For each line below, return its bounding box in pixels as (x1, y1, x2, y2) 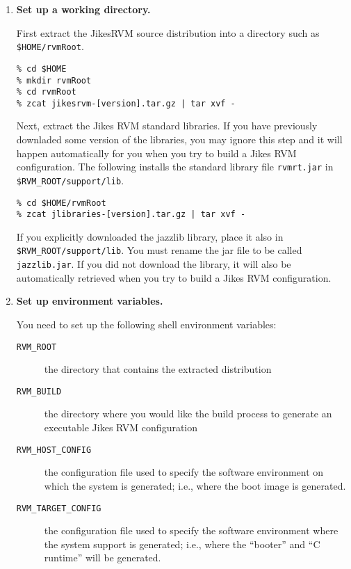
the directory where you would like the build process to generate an (44, 406, 332, 421)
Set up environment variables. (16, 294, 163, 308)
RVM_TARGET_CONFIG (16, 503, 101, 513)
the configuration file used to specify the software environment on (44, 465, 324, 479)
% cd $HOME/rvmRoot (16, 198, 106, 208)
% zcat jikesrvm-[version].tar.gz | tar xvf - (16, 98, 236, 109)
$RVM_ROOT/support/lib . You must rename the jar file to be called (16, 243, 302, 257)
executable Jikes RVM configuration (44, 420, 198, 435)
